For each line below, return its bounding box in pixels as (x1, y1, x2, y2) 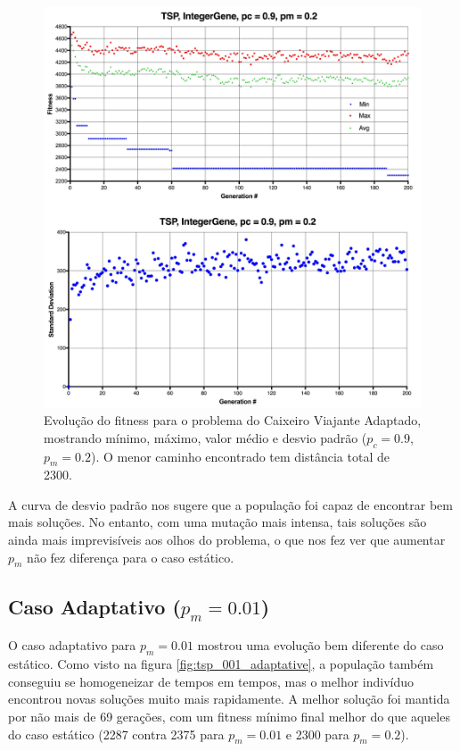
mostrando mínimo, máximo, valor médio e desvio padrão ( (44, 428, 367, 446)
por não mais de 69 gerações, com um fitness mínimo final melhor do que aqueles (8, 707, 450, 726)
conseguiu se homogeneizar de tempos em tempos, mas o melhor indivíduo (8, 672, 415, 690)
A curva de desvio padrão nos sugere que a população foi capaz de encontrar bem (8, 495, 453, 513)
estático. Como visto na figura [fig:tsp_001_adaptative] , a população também (8, 655, 434, 673)
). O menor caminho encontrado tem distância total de (91, 446, 390, 465)
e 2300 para (285, 724, 349, 743)
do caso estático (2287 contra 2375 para (8, 724, 225, 743)
